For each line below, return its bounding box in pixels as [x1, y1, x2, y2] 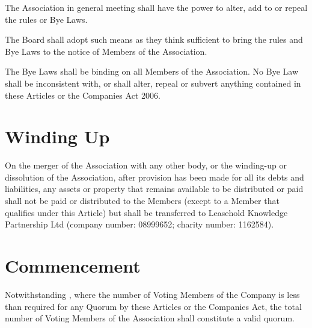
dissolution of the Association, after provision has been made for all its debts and [5, 170, 304, 183]
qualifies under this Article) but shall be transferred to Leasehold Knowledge [5, 206, 288, 218]
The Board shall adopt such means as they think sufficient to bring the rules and [5, 33, 303, 46]
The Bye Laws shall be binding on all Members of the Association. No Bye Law [5, 65, 299, 78]
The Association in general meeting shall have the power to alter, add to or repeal [5, 1, 308, 13]
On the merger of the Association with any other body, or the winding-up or [5, 159, 287, 172]
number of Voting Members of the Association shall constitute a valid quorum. [5, 312, 295, 324]
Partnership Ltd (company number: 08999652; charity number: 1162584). [5, 218, 274, 231]
